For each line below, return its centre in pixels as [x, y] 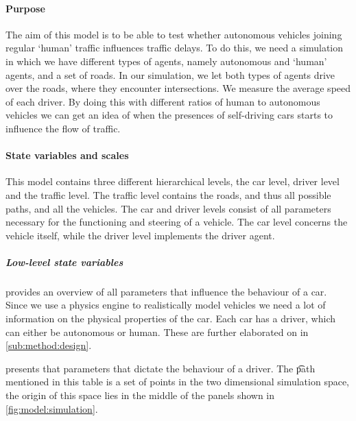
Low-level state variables [64, 262]
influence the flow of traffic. [63, 128]
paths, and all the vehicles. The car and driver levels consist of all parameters [168, 208]
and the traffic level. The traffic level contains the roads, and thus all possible [168, 194]
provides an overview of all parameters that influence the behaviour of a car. [166, 291]
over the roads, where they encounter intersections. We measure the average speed [178, 88]
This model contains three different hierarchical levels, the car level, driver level [173, 181]
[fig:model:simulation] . [52, 408]
